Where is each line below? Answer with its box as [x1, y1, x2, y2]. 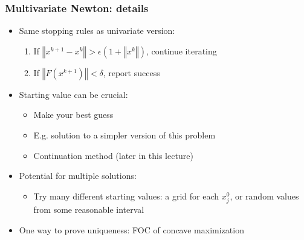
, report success [103, 66, 160, 79]
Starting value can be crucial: [19, 88, 128, 100]
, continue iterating [146, 44, 217, 57]
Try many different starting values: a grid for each [33, 189, 219, 202]
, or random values [230, 189, 299, 202]
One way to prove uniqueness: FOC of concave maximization [19, 223, 244, 236]
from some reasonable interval [33, 203, 144, 215]
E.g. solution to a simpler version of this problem [33, 129, 216, 141]
